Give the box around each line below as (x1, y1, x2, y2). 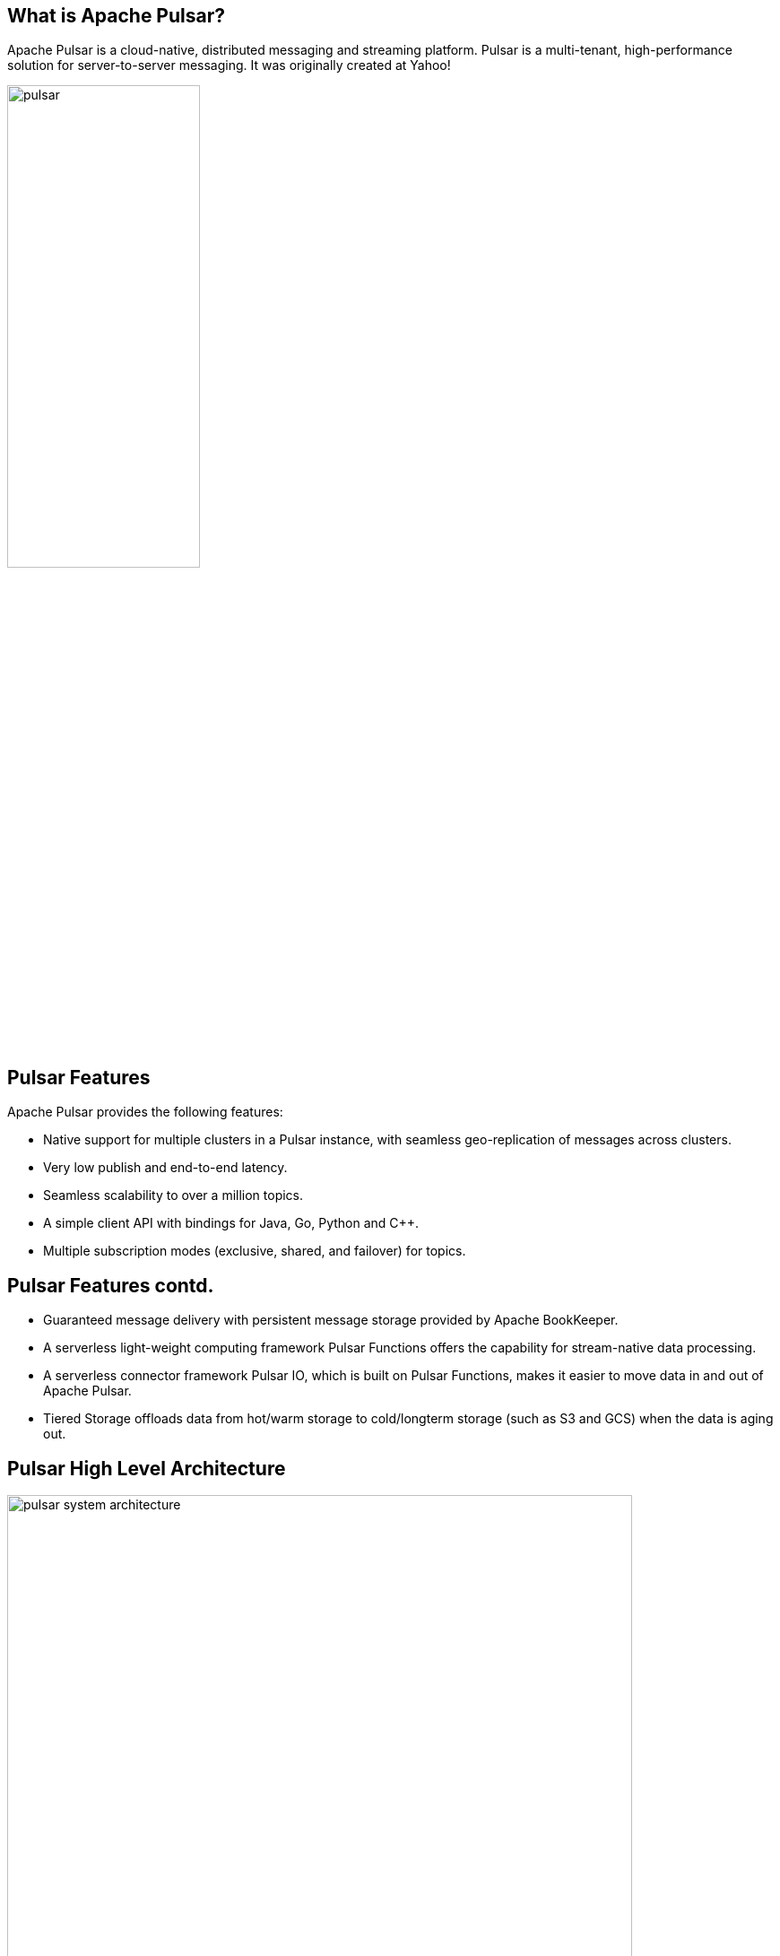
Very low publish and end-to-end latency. (43, 1160, 288, 1176)
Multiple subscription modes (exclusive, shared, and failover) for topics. (43, 1243, 466, 1259)
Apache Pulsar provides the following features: (7, 1104, 283, 1120)
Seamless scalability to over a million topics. (43, 1187, 304, 1204)
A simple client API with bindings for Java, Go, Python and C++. (43, 1215, 420, 1231)
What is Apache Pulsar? (7, 4, 225, 27)
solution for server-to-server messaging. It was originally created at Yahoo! (7, 57, 451, 74)
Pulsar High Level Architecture (7, 1456, 286, 1480)
